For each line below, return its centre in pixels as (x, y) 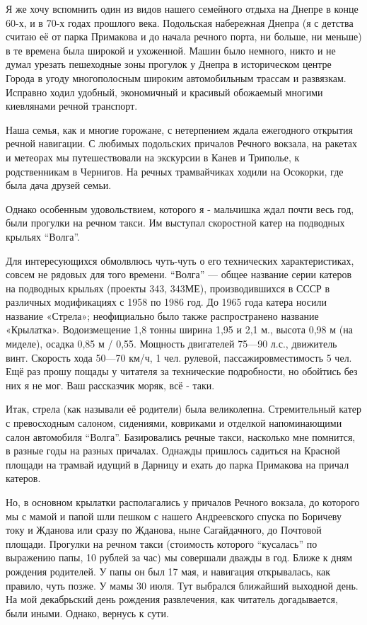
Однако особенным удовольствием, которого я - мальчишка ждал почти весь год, (180, 208)
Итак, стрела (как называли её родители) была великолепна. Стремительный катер (184, 409)
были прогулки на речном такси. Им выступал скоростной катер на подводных (175, 223)
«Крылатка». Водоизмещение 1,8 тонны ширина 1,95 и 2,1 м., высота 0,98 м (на (179, 329)
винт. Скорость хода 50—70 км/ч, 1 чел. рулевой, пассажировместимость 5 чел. (179, 357)
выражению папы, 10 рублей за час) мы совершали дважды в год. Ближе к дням (179, 557)
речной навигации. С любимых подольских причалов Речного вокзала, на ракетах (182, 143)
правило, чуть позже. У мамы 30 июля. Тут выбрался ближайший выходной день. (182, 585)
